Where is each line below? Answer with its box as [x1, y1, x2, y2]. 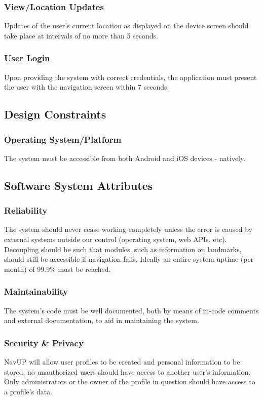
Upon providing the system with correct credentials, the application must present [4, 71, 257, 82]
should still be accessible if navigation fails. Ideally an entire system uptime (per [4, 254, 254, 264]
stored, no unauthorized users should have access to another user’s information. [4, 366, 251, 377]
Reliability [4, 204, 48, 217]
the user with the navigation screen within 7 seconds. [4, 82, 169, 92]
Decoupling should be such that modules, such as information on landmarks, [4, 244, 242, 254]
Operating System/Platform [4, 133, 122, 145]
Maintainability [4, 285, 68, 298]
